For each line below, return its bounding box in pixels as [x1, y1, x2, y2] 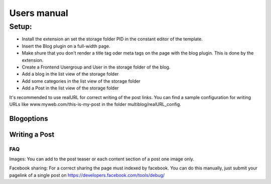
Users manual [9, 7, 69, 18]
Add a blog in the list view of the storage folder [22, 71, 119, 77]
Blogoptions [9, 114, 48, 122]
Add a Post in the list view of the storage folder [22, 85, 119, 91]
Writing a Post [9, 130, 55, 138]
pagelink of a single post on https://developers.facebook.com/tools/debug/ [9, 172, 165, 178]
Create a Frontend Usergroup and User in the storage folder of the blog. [22, 64, 171, 70]
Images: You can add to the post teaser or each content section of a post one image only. [9, 156, 194, 162]
